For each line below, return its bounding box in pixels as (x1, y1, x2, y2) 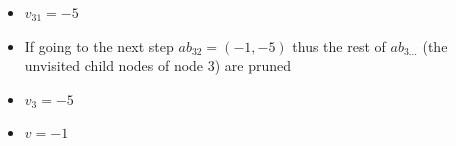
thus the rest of (292, 35, 386, 56)
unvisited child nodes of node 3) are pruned (24, 55, 292, 76)
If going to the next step (24, 35, 174, 56)
